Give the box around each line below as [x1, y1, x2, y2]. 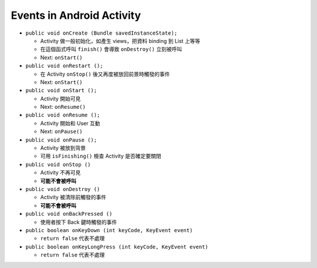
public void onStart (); [25, 87, 97, 94]
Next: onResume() [40, 103, 86, 110]
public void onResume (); [25, 112, 100, 119]
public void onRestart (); [25, 62, 103, 69]
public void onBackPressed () [25, 210, 113, 217]
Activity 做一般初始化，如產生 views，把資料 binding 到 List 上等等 [40, 37, 201, 44]
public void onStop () [25, 161, 91, 168]
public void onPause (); [25, 136, 97, 143]
